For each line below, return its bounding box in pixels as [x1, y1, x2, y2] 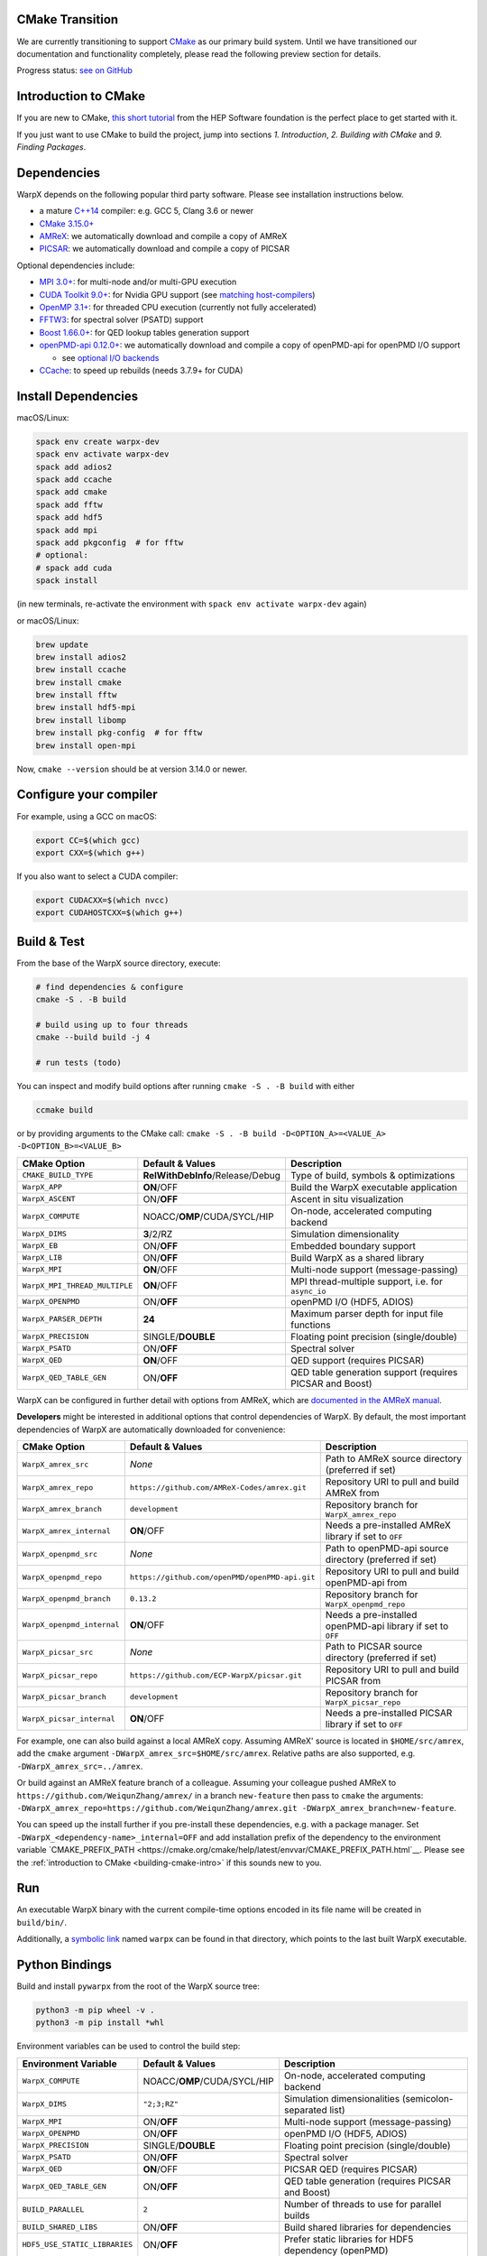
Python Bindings [16, 1957, 113, 1973]
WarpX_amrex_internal [22, 1526, 112, 1536]
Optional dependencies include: [16, 260, 135, 271]
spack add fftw [35, 499, 103, 510]
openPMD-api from [325, 1576, 408, 1588]
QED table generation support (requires [289, 1365, 458, 1378]
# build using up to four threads [35, 1020, 188, 1030]
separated [284, 2103, 328, 2116]
